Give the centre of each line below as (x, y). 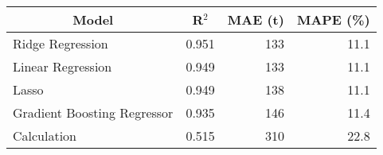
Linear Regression (63, 66)
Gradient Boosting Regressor (93, 112)
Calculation (45, 136)
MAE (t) (256, 19)
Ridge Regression (61, 43)
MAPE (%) (333, 19)
